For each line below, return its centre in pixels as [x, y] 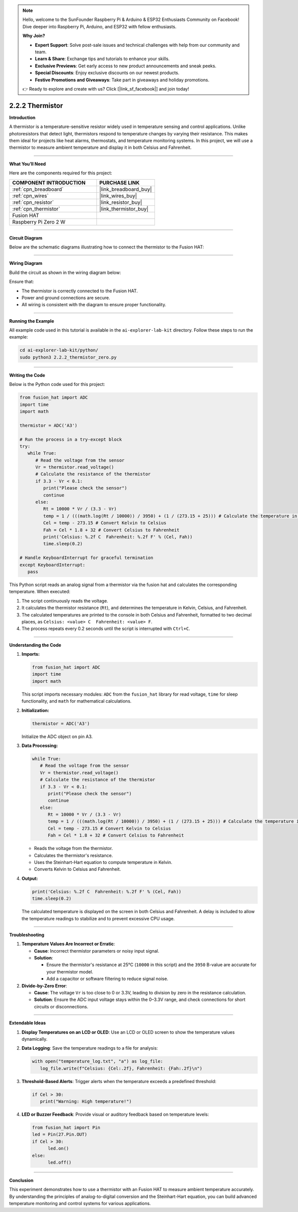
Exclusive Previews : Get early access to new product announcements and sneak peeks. [126, 66]
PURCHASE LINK [120, 183]
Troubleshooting [27, 935]
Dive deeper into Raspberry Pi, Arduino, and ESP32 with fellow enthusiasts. [100, 26]
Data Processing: [40, 745]
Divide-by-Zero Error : [44, 985]
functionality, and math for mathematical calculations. [76, 701]
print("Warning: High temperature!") [86, 1101]
